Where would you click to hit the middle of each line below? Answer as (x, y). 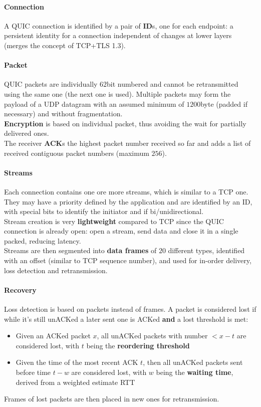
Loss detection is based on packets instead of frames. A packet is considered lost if (130, 309)
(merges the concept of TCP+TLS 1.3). (65, 45)
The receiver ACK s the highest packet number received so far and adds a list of (127, 143)
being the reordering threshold (138, 345)
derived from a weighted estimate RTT (75, 382)
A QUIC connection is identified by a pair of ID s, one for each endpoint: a (119, 25)
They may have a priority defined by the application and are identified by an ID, (128, 201)
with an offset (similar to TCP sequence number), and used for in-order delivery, (128, 260)
